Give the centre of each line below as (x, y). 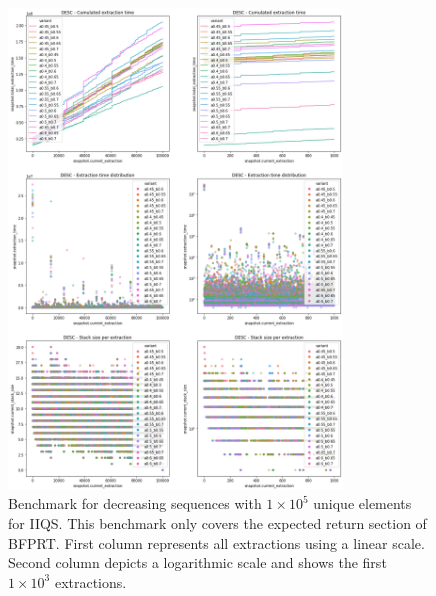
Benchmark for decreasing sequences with (135, 503)
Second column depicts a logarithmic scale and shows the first (197, 562)
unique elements (362, 503)
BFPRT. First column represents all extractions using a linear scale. (216, 542)
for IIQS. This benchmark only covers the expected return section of (217, 522)
